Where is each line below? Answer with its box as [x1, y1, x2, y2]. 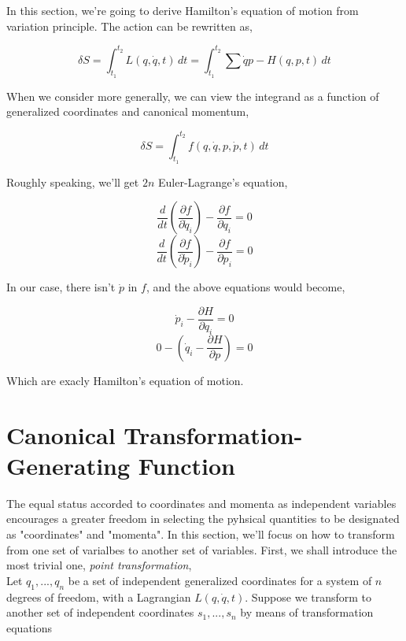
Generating [6, 449, 131, 481]
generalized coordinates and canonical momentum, [6, 103, 249, 120]
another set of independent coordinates [6, 604, 194, 621]
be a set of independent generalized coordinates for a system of [68, 572, 372, 588]
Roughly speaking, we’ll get [6, 173, 139, 190]
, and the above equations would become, [146, 279, 345, 295]
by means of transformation [240, 604, 374, 621]
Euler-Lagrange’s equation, [158, 173, 288, 190]
